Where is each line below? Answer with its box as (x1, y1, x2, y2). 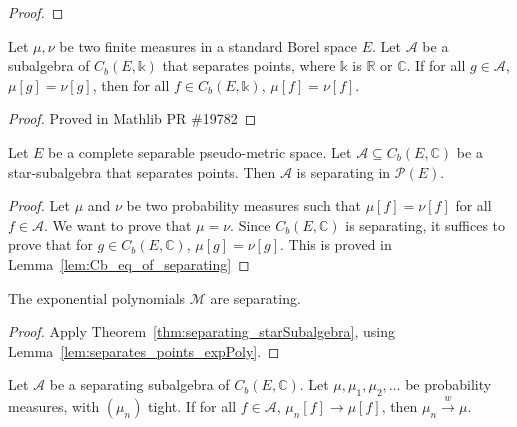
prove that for (8, 234, 93, 255)
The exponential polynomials (8, 287, 186, 308)
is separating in (296, 161, 391, 182)
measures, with (8, 395, 100, 416)
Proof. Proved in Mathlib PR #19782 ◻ (8, 108, 257, 129)
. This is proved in (279, 234, 392, 255)
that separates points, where (162, 55, 336, 76)
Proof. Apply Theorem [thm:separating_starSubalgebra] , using (8, 321, 395, 342)
